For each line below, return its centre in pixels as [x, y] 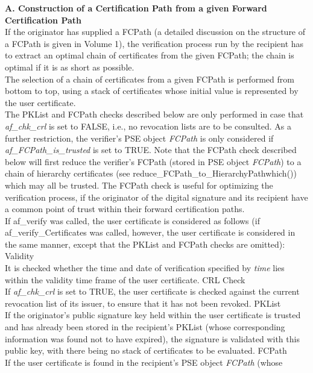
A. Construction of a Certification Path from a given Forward [136, 8]
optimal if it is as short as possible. [70, 67]
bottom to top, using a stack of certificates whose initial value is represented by [152, 91]
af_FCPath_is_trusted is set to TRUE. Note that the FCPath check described [151, 150]
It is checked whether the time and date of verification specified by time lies [145, 268]
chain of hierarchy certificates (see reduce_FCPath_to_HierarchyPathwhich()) [151, 173]
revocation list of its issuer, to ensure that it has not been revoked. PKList [143, 303]
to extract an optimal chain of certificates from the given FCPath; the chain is [150, 55]
